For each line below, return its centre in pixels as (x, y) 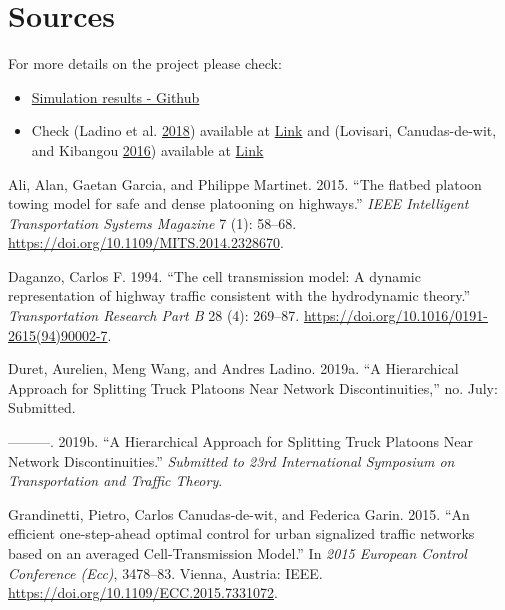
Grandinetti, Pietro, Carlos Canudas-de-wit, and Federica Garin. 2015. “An (239, 513)
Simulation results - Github (115, 96)
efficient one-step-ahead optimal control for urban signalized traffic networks (241, 533)
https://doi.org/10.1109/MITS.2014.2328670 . (146, 242)
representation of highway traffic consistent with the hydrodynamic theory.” (239, 295)
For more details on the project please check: (145, 63)
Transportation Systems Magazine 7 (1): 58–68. (152, 222)
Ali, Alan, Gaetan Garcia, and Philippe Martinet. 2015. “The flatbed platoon (245, 183)
